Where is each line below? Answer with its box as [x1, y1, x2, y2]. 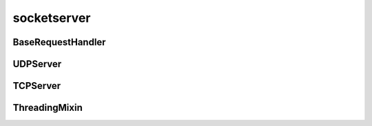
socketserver [12, 10, 91, 25]
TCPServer [12, 80, 61, 92]
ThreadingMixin [12, 102, 83, 114]
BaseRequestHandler [12, 36, 106, 48]
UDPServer [12, 58, 62, 70]
